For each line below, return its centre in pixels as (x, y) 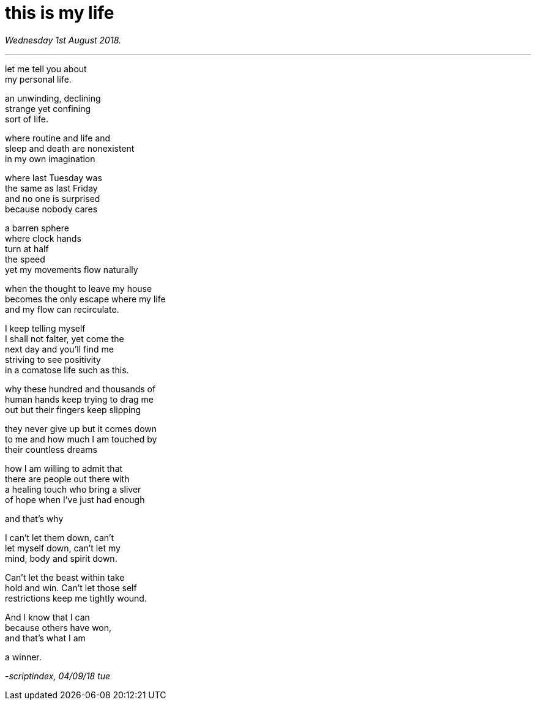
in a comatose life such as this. (67, 370)
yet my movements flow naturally (72, 269)
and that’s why (34, 518)
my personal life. (38, 79)
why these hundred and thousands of (80, 389)
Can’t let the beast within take (65, 577)
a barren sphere (37, 228)
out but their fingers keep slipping (73, 409)
